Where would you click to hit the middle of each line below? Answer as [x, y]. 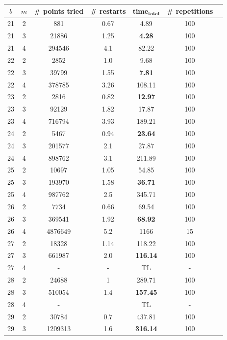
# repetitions [190, 11]
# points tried [59, 11]
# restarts [108, 11]
